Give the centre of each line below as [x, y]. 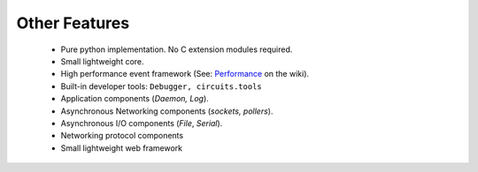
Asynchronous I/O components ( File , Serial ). [142, 123]
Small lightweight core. [103, 61]
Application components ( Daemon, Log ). [135, 99]
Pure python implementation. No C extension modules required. [177, 49]
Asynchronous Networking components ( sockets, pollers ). [167, 111]
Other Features [73, 23]
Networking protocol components [122, 136]
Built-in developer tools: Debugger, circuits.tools [161, 86]
